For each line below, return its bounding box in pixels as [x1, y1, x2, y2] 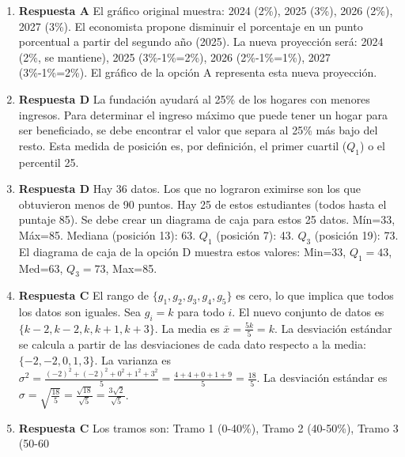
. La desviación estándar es [256, 369, 388, 386]
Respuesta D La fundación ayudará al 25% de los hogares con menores [18, 90, 370, 107]
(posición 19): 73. [314, 226, 399, 243]
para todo [177, 304, 225, 320]
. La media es [154, 319, 220, 336]
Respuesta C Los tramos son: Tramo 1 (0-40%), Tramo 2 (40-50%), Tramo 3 [18, 419, 399, 436]
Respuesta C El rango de [18, 287, 150, 304]
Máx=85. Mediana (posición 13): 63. [18, 226, 196, 243]
